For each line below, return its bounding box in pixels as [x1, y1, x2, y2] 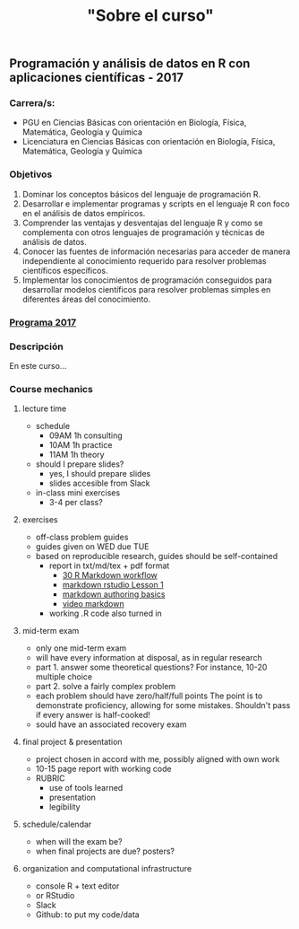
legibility [48, 802, 81, 812]
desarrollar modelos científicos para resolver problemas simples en [21, 284, 271, 294]
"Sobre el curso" [86, 5, 215, 26]
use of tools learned [48, 783, 124, 793]
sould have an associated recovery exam [35, 719, 187, 730]
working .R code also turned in [48, 608, 163, 619]
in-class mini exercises [35, 487, 121, 498]
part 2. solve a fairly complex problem [35, 681, 176, 692]
